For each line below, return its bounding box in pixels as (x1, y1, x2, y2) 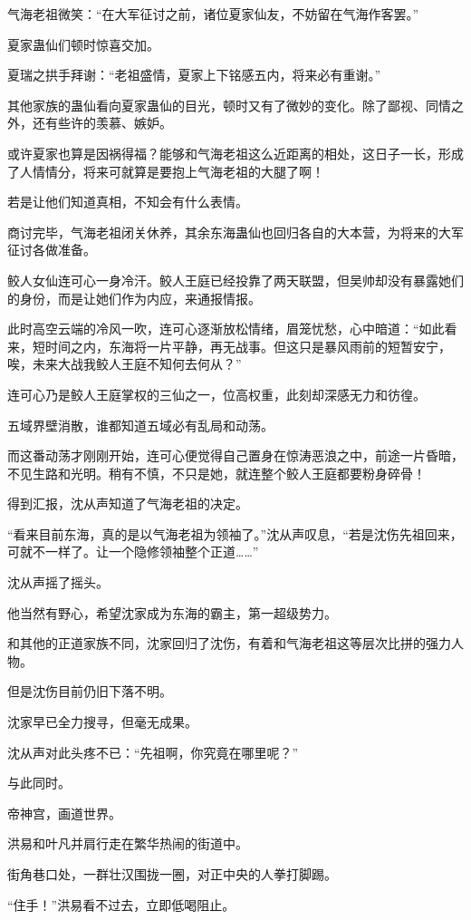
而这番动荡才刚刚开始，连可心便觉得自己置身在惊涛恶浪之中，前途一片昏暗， (7, 446, 464, 465)
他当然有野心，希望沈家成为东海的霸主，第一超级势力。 (7, 603, 337, 622)
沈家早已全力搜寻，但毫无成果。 (7, 712, 197, 731)
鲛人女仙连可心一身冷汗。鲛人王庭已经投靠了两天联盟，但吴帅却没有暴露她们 (7, 270, 464, 289)
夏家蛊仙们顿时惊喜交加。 (7, 34, 159, 53)
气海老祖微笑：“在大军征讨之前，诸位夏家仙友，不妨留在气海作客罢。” (7, 5, 419, 23)
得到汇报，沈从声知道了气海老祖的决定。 (7, 494, 248, 513)
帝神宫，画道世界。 (7, 803, 121, 822)
